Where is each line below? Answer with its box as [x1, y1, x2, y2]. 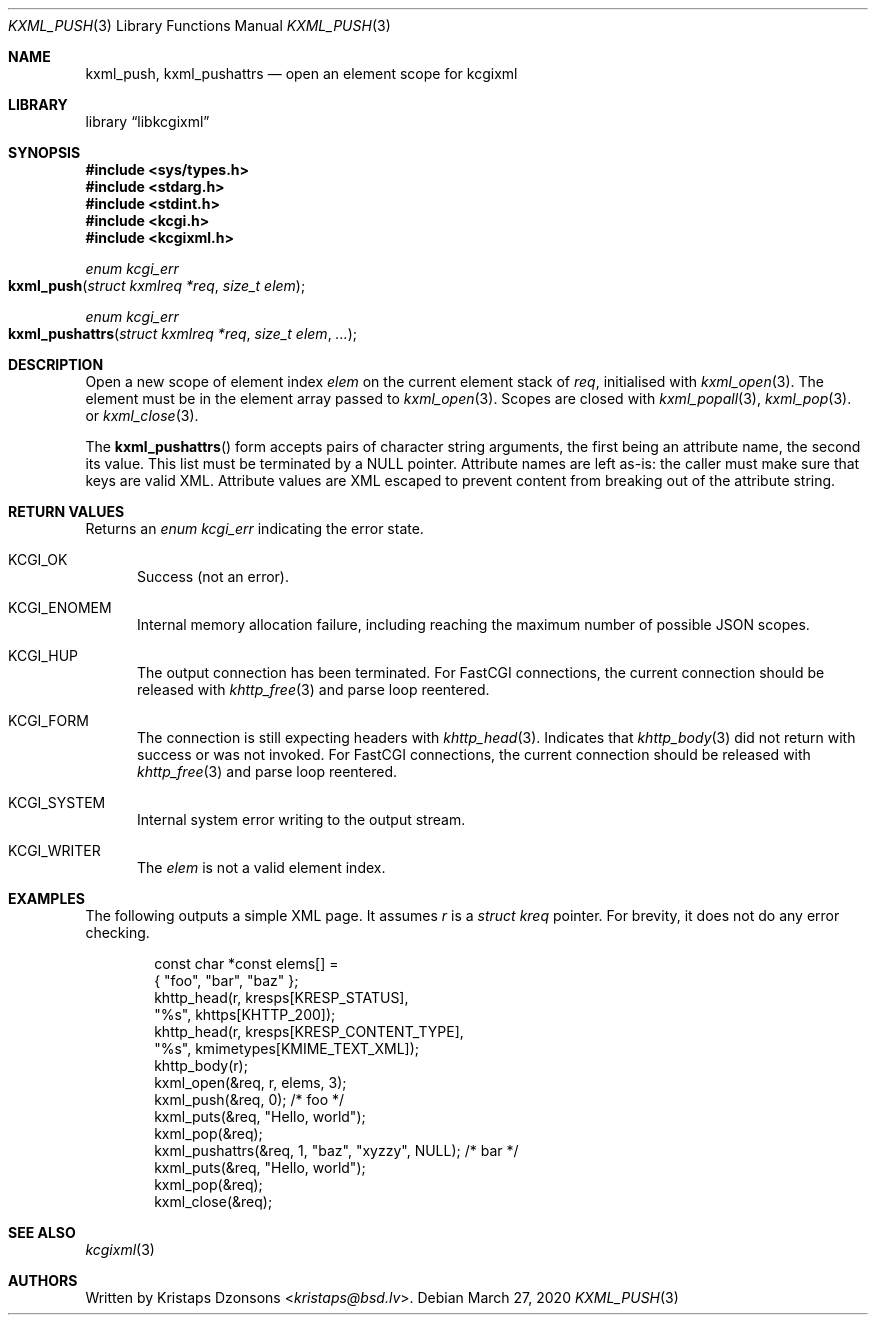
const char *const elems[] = [154, 955, 339, 972]
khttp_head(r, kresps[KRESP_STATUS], [154, 989, 409, 1006]
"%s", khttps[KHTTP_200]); [154, 1006, 336, 1023]
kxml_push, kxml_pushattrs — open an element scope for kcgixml [85, 65, 518, 82]
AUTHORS [8, 1272, 78, 1289]
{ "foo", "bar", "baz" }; [154, 972, 299, 989]
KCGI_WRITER [8, 842, 101, 859]
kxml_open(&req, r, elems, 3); [154, 1074, 347, 1091]
